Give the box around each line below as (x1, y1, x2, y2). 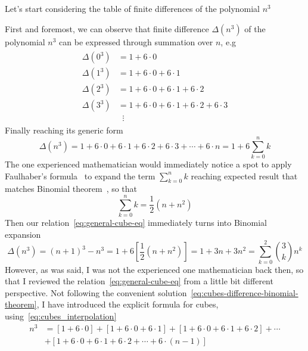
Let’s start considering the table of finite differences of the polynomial (5, 2, 260, 14)
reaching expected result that (191, 169, 298, 182)
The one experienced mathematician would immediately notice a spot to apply (5, 158, 292, 170)
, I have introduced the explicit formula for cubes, (36, 298, 219, 310)
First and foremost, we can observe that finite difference (5, 22, 209, 35)
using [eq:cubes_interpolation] (5, 309, 117, 322)
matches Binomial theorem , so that (5, 182, 138, 195)
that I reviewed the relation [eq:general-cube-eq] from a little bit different (5, 275, 273, 287)
